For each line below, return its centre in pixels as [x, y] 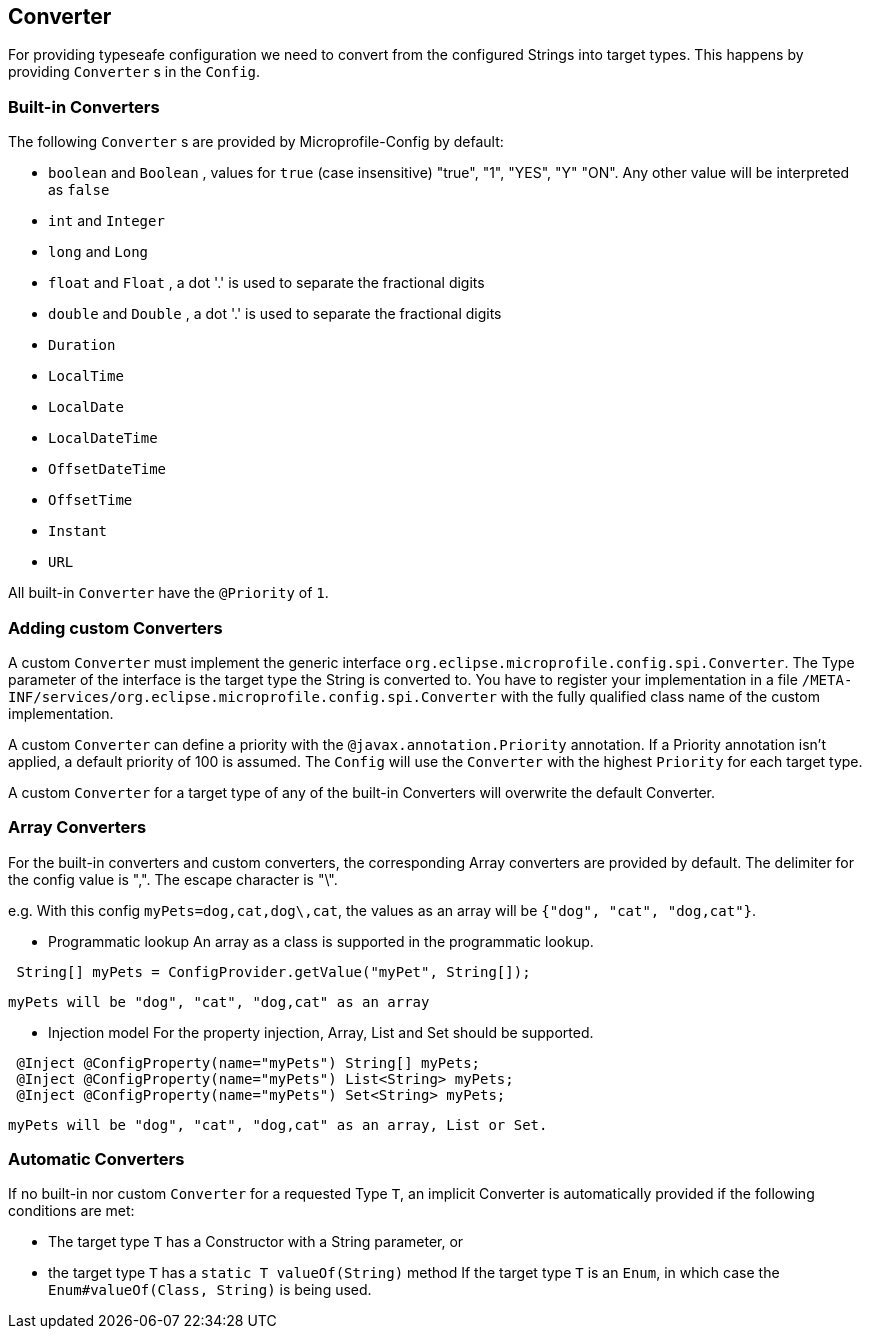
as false [79, 190]
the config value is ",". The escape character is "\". [173, 879]
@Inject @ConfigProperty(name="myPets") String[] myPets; [248, 1062]
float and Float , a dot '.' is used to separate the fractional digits [266, 283]
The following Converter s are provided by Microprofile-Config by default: [256, 142]
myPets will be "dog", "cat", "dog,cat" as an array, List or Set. [278, 1124]
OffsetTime [90, 500]
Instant [78, 531]
